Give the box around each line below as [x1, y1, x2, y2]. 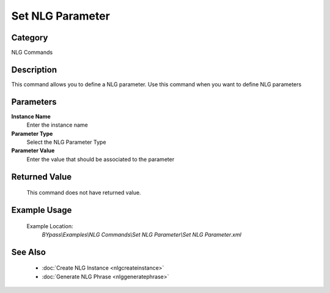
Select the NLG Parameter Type [26, 138, 106, 146]
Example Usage [11, 205, 72, 215]
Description [11, 64, 57, 75]
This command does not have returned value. [26, 189, 141, 196]
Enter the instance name [26, 121, 88, 128]
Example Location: [26, 222, 73, 229]
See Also [11, 247, 46, 257]
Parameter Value [11, 147, 55, 154]
